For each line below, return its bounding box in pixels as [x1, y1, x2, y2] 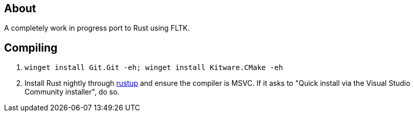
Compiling [4, 41, 58, 54]
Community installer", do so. [25, 87, 120, 97]
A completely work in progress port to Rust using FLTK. [4, 24, 190, 33]
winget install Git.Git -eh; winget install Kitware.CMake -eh [25, 63, 283, 72]
